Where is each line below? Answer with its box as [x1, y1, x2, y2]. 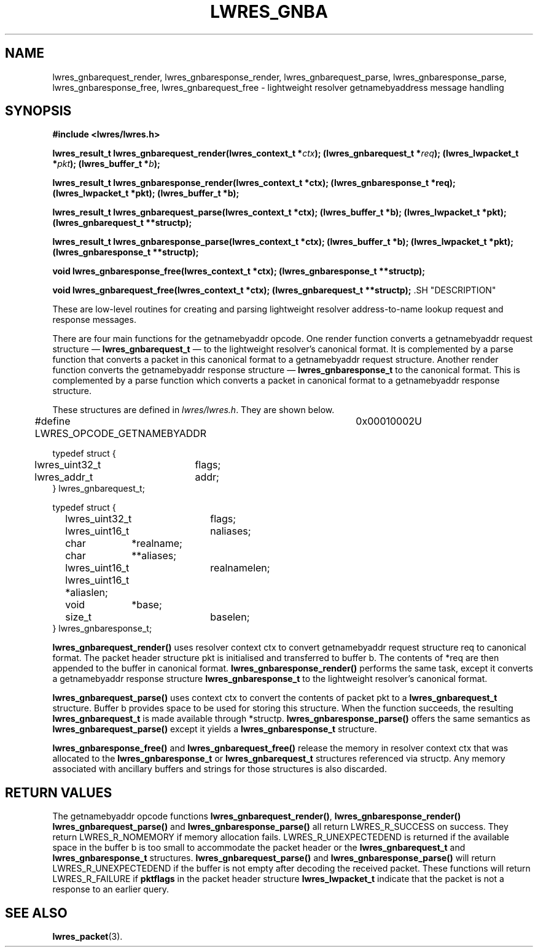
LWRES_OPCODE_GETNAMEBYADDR [34, 427, 207, 440]
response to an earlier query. [52, 884, 170, 895]
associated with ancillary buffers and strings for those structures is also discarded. [52, 764, 387, 775]
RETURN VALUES [5, 784, 112, 800]
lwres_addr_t [34, 471, 93, 484]
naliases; [210, 525, 251, 538]
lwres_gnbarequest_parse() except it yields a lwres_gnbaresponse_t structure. [52, 724, 377, 735]
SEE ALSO [5, 905, 68, 921]
